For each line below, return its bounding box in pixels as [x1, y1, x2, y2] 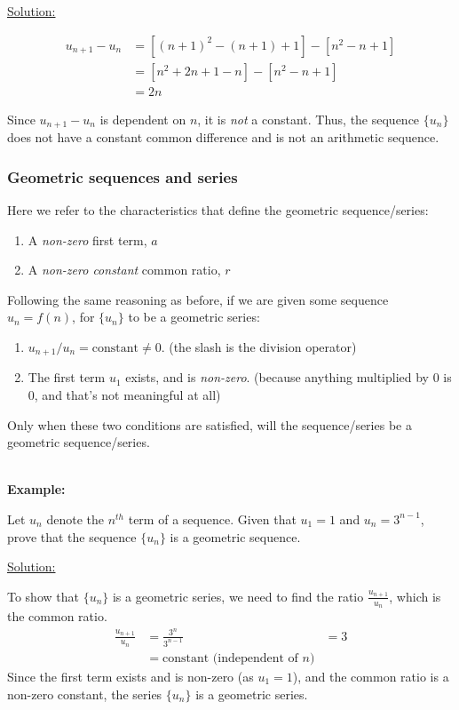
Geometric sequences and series [7, 165, 238, 187]
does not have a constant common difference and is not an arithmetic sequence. [7, 128, 439, 147]
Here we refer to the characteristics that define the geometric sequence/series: [7, 200, 429, 219]
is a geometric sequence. [170, 527, 301, 546]
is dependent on [99, 109, 186, 128]
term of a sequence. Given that [128, 509, 297, 528]
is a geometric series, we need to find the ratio [112, 586, 364, 605]
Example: [7, 480, 66, 499]
